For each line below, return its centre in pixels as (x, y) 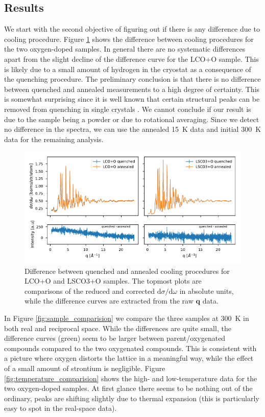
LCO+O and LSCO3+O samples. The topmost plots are (113, 281)
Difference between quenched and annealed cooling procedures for (127, 271)
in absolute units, (207, 291)
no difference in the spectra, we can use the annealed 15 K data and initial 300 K (133, 129)
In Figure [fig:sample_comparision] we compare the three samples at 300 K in (127, 318)
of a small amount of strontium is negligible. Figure (85, 368)
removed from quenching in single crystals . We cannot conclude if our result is (128, 109)
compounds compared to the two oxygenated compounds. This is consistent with (130, 348)
